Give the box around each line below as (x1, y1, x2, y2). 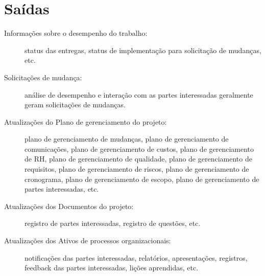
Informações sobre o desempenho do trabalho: (4, 28, 148, 38)
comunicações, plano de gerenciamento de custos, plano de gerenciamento (25, 143, 254, 154)
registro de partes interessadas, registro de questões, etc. (25, 218, 201, 228)
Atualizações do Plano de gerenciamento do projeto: (4, 116, 167, 127)
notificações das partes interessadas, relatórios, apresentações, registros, (25, 252, 248, 263)
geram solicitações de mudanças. (25, 99, 126, 110)
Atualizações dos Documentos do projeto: (4, 200, 134, 211)
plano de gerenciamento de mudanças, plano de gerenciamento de (25, 133, 229, 144)
